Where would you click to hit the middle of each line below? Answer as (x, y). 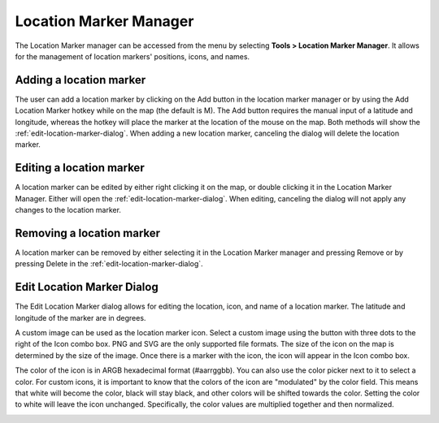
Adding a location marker (80, 80)
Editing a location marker (80, 168)
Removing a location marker (88, 233)
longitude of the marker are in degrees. (80, 317)
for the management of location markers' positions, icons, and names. (133, 56)
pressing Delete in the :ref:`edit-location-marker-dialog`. (109, 264)
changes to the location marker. (68, 210)
